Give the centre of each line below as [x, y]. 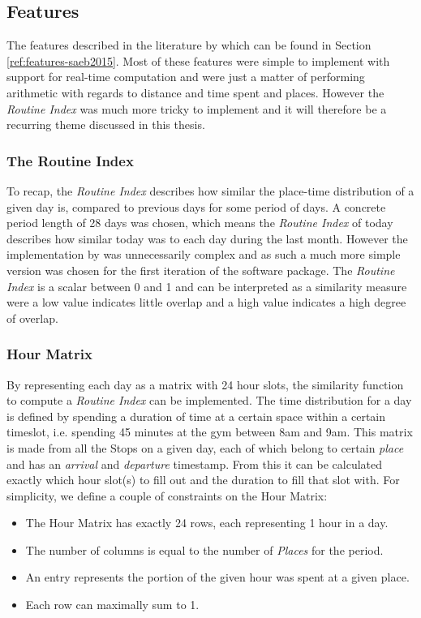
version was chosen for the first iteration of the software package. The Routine [201, 270]
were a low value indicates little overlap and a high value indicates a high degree [206, 302]
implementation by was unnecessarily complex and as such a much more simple [204, 254]
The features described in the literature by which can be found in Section [189, 45]
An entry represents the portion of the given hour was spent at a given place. [217, 577]
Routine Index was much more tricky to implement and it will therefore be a [197, 108]
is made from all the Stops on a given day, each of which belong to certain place [205, 447]
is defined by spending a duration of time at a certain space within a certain [196, 416]
